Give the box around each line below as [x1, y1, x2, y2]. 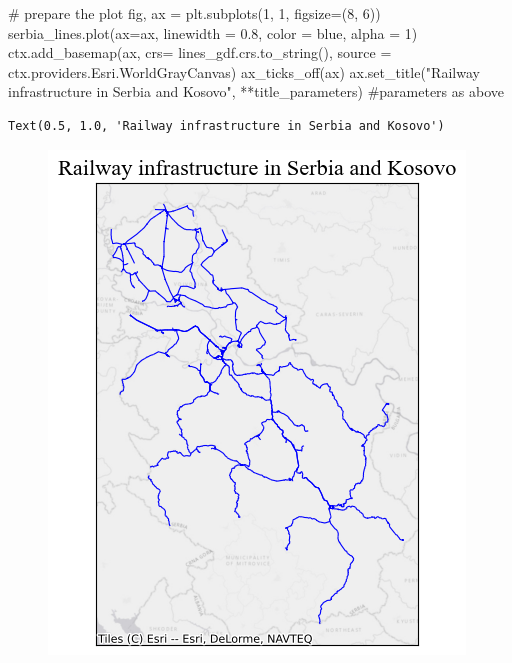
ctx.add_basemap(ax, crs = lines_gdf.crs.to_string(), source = [8, 42, 392, 63]
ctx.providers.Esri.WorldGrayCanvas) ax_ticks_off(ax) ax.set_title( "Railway [8, 61, 480, 82]
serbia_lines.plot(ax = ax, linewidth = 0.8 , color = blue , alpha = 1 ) [8, 22, 418, 43]
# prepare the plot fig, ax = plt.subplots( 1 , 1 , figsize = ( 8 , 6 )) [8, 3, 381, 23]
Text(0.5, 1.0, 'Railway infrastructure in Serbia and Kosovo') [8, 118, 445, 133]
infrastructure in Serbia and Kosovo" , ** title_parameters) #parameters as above [8, 81, 504, 102]
